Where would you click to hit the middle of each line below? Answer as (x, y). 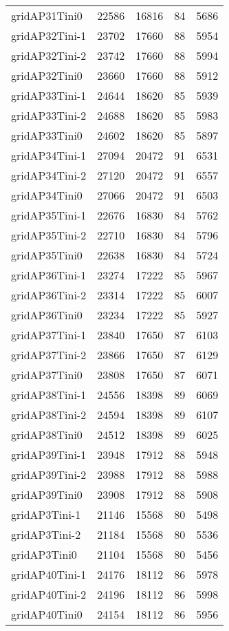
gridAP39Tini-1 (49, 454)
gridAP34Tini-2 (49, 175)
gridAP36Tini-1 (49, 275)
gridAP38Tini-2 (49, 415)
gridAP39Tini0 (47, 494)
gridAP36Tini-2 (49, 295)
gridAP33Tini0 (47, 135)
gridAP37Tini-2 (49, 355)
